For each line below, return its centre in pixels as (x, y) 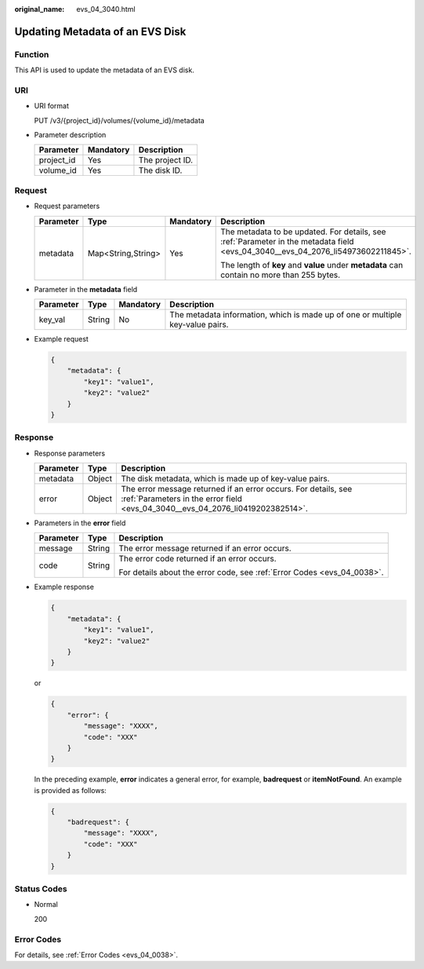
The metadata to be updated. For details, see (303, 232)
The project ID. (166, 160)
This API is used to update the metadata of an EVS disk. (105, 70)
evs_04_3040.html (106, 9)
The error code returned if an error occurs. (198, 559)
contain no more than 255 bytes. (281, 275)
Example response (64, 587)
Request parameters (67, 206)
